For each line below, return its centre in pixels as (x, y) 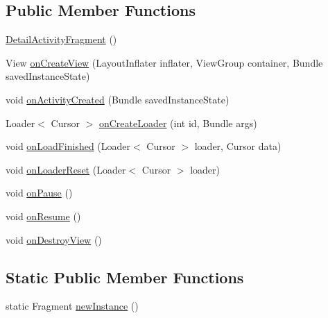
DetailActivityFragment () (61, 39)
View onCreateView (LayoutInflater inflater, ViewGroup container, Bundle (164, 62)
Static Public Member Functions (125, 277)
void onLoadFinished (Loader (68, 146)
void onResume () (43, 216)
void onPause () (39, 193)
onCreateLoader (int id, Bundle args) (178, 123)
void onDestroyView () (54, 239)
